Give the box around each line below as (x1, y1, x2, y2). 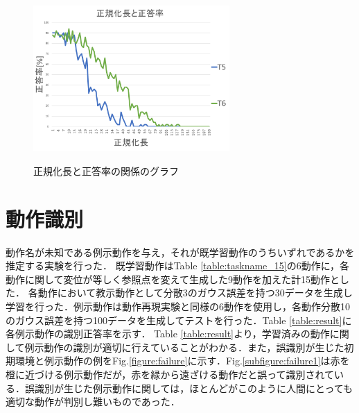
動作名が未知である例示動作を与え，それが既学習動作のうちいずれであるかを (6, 244, 355, 259)
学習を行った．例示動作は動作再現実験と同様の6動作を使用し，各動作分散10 (6, 299, 350, 314)
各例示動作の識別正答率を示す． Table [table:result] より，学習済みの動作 (6, 326, 330, 341)
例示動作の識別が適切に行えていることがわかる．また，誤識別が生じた (24, 339, 344, 354)
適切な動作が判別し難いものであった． (6, 394, 180, 409)
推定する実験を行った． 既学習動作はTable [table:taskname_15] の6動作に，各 (6, 258, 350, 273)
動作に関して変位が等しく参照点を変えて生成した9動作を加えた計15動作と (6, 271, 340, 286)
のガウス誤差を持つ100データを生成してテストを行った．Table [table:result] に (6, 312, 352, 327)
